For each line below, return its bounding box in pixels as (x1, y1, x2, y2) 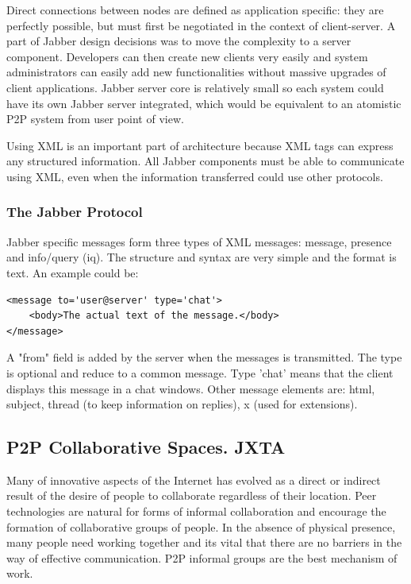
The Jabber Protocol (6, 202, 143, 222)
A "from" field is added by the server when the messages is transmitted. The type (6, 349, 402, 365)
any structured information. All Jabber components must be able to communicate (6, 153, 405, 169)
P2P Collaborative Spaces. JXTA (6, 435, 286, 459)
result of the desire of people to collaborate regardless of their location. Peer (6, 487, 377, 504)
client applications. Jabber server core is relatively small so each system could (6, 79, 384, 95)
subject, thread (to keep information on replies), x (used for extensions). (6, 396, 358, 412)
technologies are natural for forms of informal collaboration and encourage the (6, 503, 386, 520)
